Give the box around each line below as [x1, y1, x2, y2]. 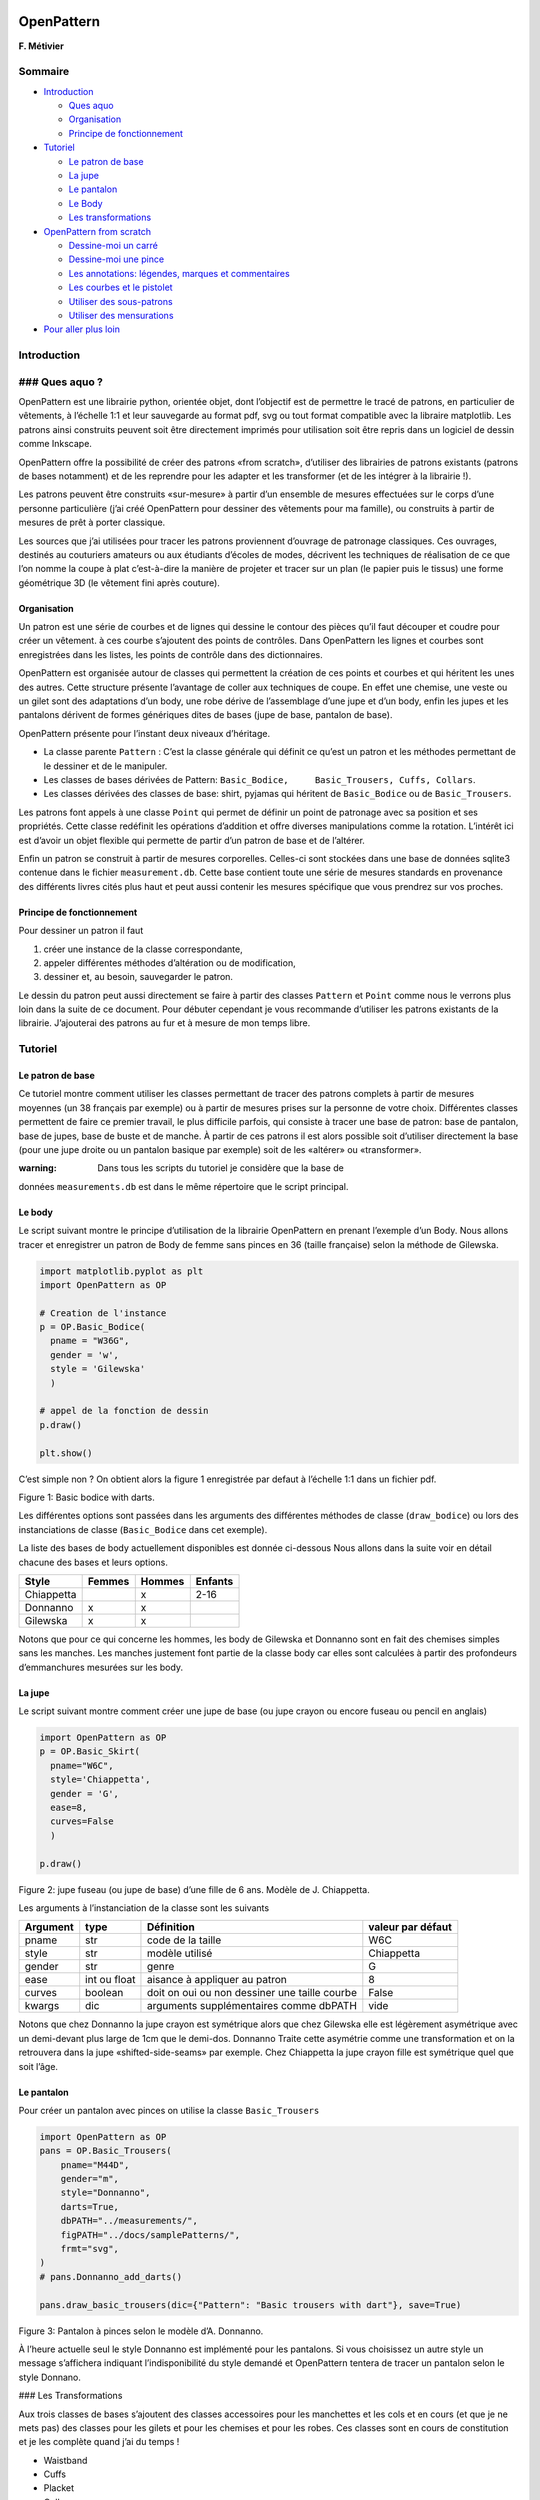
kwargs [24, 1999, 60, 2013]
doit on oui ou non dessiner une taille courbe [146, 1986, 357, 2000]
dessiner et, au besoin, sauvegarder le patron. [43, 971, 234, 983]
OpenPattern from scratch [43, 225, 152, 237]
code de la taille [146, 1933, 222, 1947]
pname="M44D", [60, 2159, 130, 2170]
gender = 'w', [50, 1349, 120, 1360]
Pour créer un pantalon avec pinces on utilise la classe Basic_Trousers [18, 2104, 320, 2116]
